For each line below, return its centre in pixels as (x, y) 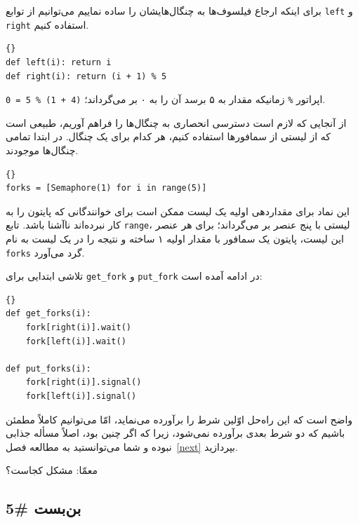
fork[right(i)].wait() (78, 328)
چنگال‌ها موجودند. (42, 150)
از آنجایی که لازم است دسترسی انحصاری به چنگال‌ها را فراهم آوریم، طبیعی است (176, 122)
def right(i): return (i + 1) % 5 (86, 76)
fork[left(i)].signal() (81, 396)
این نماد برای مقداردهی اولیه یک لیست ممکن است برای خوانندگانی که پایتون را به (178, 211)
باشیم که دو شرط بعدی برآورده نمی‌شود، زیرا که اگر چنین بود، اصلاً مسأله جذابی (175, 433)
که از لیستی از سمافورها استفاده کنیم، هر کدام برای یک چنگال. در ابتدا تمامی (168, 136)
